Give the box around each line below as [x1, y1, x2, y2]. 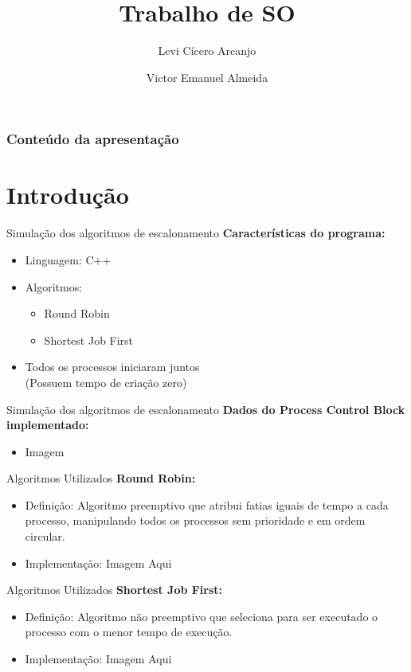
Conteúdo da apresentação [6, 129, 179, 149]
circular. [25, 528, 65, 545]
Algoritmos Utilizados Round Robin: [6, 470, 196, 486]
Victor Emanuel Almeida [146, 68, 268, 85]
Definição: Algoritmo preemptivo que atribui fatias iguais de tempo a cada [25, 496, 389, 513]
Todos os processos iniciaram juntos [25, 358, 200, 375]
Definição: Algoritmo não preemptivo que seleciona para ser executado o [25, 608, 378, 624]
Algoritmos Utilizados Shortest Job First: [6, 581, 223, 598]
